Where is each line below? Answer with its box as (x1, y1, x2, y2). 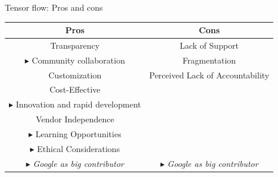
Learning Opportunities (35, 128, 121, 140)
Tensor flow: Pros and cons (5, 1, 103, 13)
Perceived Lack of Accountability (149, 68, 270, 81)
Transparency (50, 39, 100, 51)
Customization (48, 68, 102, 81)
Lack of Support (179, 39, 239, 51)
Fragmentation (182, 53, 236, 66)
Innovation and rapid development (15, 98, 141, 110)
